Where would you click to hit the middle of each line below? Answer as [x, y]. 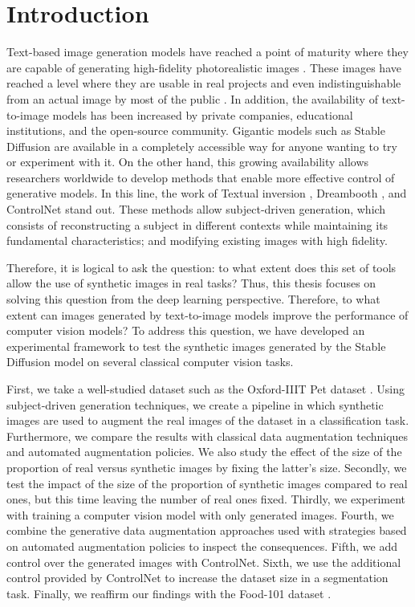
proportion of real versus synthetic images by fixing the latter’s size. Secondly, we [207, 467]
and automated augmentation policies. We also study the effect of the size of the [204, 452]
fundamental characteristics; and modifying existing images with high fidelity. [197, 240]
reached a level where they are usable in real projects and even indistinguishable [204, 83]
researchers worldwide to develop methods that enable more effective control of [201, 177]
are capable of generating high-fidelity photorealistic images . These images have [204, 67]
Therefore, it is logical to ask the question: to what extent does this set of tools [201, 267]
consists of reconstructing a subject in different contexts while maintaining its [197, 224]
